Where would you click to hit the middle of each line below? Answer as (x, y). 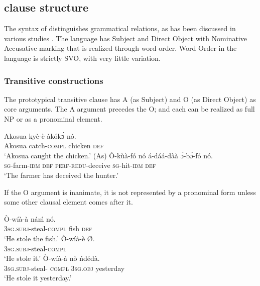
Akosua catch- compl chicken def (54, 146)
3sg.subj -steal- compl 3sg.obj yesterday (64, 268)
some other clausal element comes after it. (69, 202)
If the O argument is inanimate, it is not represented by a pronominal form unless (130, 192)
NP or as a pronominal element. (53, 118)
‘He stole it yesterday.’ (38, 278)
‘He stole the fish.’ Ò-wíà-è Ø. (49, 238)
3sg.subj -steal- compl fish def (48, 228)
